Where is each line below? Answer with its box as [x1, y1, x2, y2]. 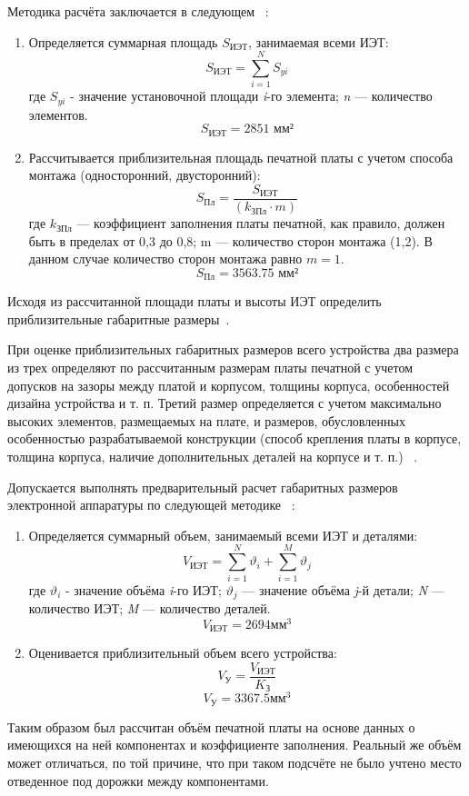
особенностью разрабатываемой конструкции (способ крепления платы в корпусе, [7, 429, 462, 448]
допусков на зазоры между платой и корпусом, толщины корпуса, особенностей [7, 375, 450, 394]
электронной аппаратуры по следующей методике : [7, 495, 295, 514]
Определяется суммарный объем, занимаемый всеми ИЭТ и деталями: [28, 525, 418, 544]
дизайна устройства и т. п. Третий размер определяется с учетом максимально [7, 393, 442, 413]
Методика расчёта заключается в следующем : [7, 2, 269, 20]
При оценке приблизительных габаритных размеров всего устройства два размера [7, 340, 459, 359]
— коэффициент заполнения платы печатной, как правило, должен [76, 214, 445, 233]
